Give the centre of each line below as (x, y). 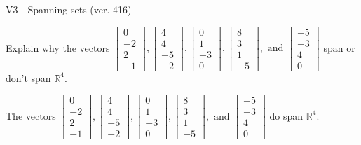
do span (286, 115)
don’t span (28, 77)
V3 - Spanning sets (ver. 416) (69, 9)
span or (339, 47)
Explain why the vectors (58, 47)
